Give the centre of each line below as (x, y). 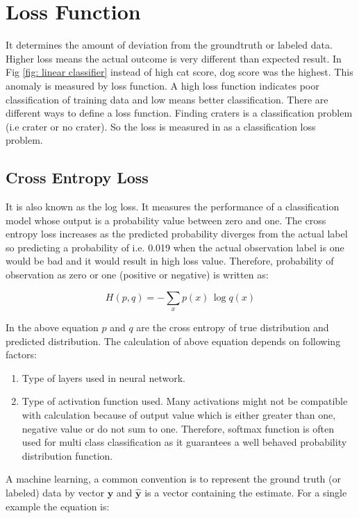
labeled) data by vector (55, 492)
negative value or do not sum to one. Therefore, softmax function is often (178, 428)
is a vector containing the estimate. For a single (246, 492)
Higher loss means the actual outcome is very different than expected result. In (174, 58)
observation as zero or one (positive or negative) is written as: (137, 275)
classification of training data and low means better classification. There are (167, 99)
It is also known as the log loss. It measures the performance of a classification (173, 207)
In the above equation (52, 327)
